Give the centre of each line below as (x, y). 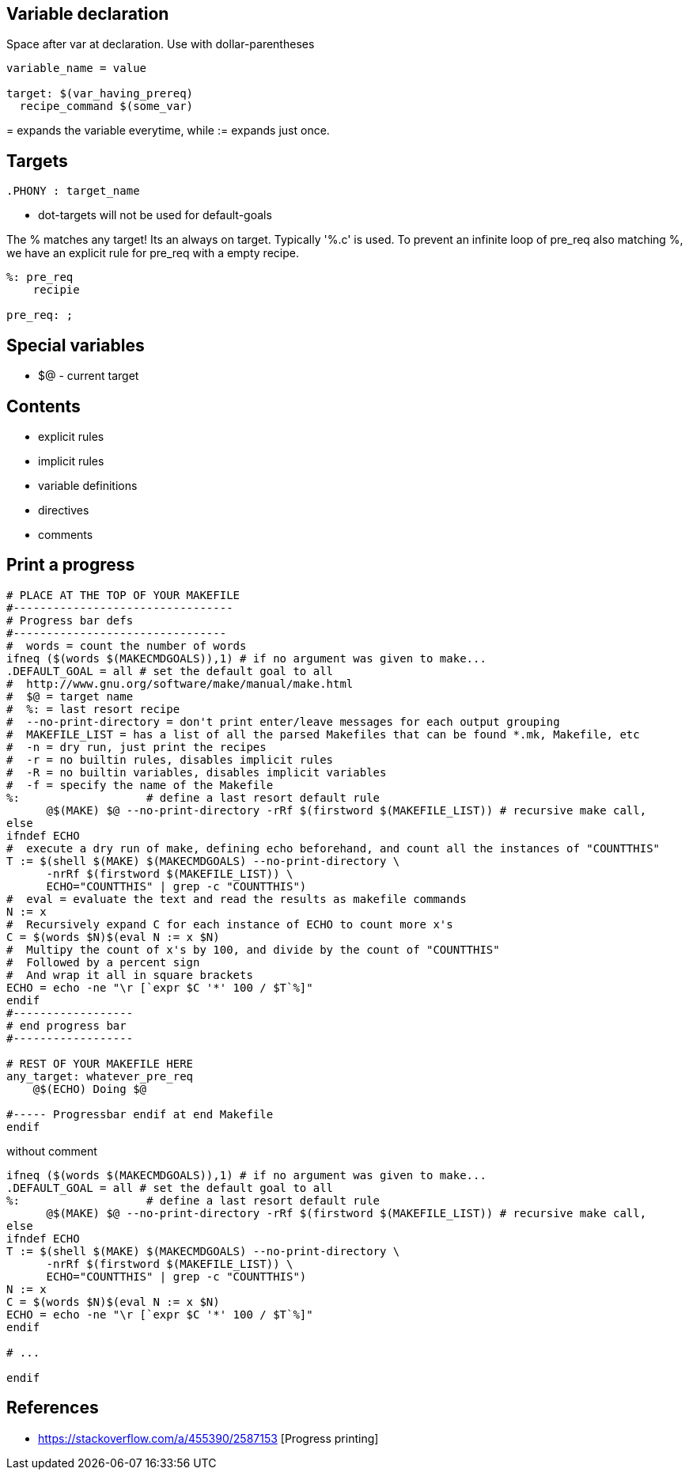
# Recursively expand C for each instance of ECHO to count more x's (230, 924)
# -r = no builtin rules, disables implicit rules (170, 759)
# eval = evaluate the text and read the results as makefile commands (237, 899)
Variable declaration (88, 14)
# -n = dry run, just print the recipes (136, 747)
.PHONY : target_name (73, 191)
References (53, 1408)
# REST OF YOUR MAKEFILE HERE (100, 1063)
